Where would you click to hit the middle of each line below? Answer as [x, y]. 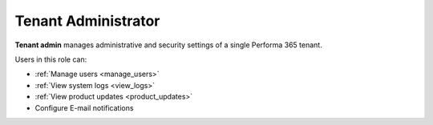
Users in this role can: [51, 59]
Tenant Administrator [87, 21]
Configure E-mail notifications [84, 107]
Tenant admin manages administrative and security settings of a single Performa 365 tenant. [168, 45]
